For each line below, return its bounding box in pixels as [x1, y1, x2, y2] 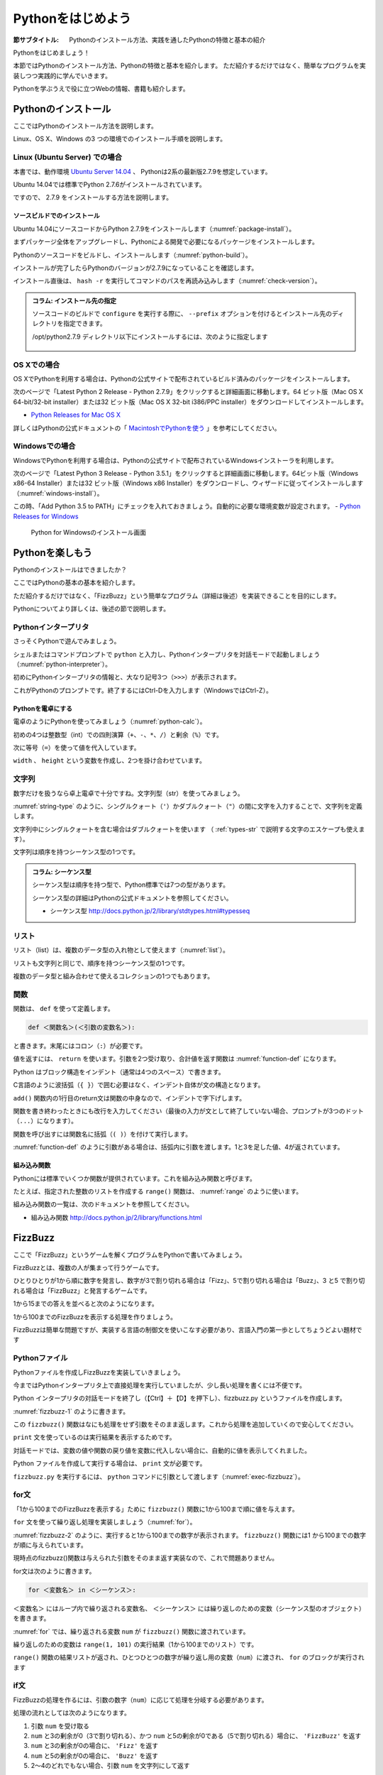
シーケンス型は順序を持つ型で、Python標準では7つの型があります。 [32, 880, 230, 889]
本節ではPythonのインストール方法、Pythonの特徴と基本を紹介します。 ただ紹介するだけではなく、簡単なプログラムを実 [13, 61, 366, 70]
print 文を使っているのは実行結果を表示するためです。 [13, 1433, 176, 1441]
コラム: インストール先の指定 [32, 296, 117, 305]
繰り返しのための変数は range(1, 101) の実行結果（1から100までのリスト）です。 [13, 1640, 258, 1649]
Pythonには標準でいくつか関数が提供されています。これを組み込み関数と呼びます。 [13, 1174, 257, 1182]
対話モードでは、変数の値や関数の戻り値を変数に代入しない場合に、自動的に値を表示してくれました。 [13, 1446, 311, 1455]
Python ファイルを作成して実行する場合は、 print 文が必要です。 [13, 1459, 206, 1468]
